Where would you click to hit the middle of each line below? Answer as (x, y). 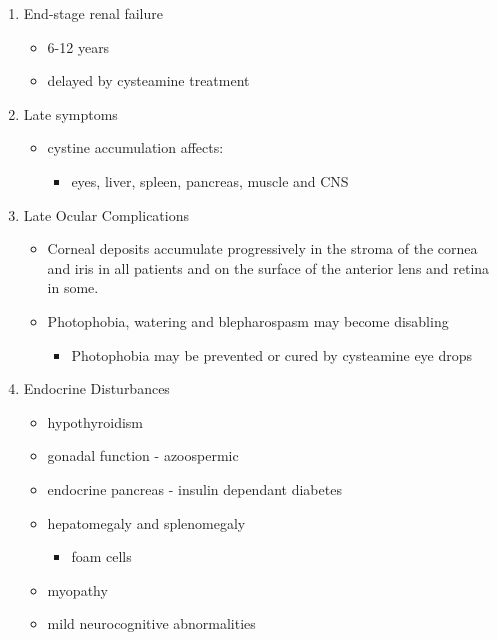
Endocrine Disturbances (96, 388)
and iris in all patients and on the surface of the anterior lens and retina (268, 267)
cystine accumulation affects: (135, 147)
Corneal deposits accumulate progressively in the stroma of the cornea (262, 248)
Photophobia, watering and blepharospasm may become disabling (248, 320)
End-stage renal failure (93, 13)
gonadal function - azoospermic (143, 455)
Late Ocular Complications (106, 214)
